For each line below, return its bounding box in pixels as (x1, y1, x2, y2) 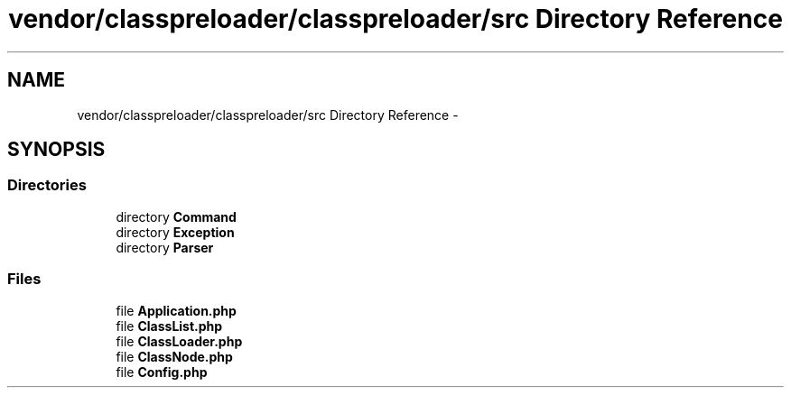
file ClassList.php (116, 317, 223, 334)
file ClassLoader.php (116, 333, 243, 349)
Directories (7, 176, 87, 195)
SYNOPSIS (7, 138, 106, 161)
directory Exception (116, 224, 235, 240)
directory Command (116, 208, 237, 225)
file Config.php (116, 363, 208, 380)
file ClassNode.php (116, 348, 233, 364)
